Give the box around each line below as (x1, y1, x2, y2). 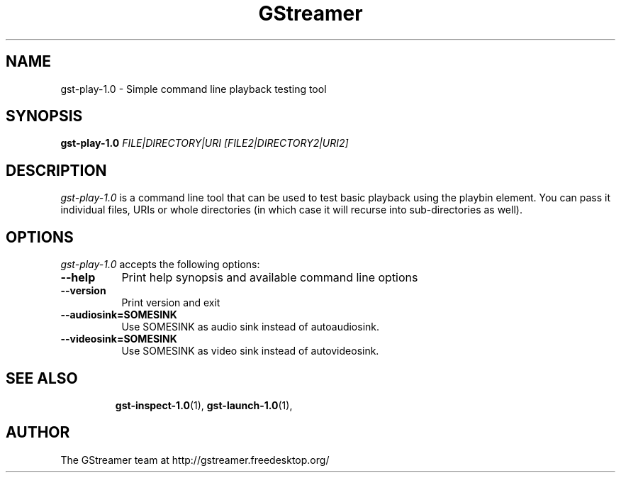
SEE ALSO (6, 369, 78, 387)
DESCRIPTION (6, 161, 107, 179)
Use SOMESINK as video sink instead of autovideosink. (121, 345, 379, 357)
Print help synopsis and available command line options (121, 270, 418, 285)
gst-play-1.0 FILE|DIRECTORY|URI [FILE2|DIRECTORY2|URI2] (60, 137, 349, 150)
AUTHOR (6, 423, 70, 442)
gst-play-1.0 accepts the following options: (60, 258, 260, 271)
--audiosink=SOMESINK (60, 309, 177, 321)
